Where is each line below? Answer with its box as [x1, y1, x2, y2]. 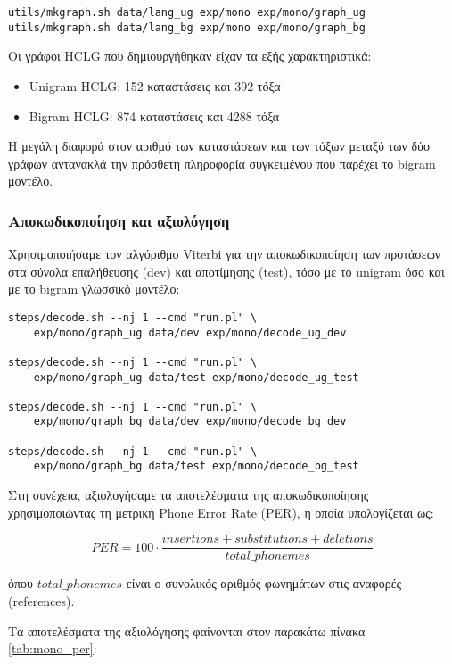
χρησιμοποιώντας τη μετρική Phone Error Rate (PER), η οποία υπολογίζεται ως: [8, 502, 434, 521]
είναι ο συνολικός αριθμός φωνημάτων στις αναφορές [126, 574, 402, 593]
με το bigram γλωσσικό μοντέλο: [8, 279, 180, 298]
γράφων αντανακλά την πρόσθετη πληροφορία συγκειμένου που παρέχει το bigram [8, 154, 436, 172]
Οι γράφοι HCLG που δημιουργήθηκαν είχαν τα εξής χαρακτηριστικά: [8, 46, 372, 65]
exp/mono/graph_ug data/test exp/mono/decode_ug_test [33, 370, 359, 384]
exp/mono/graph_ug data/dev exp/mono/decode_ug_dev [33, 326, 347, 339]
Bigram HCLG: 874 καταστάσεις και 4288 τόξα [29, 106, 280, 125]
